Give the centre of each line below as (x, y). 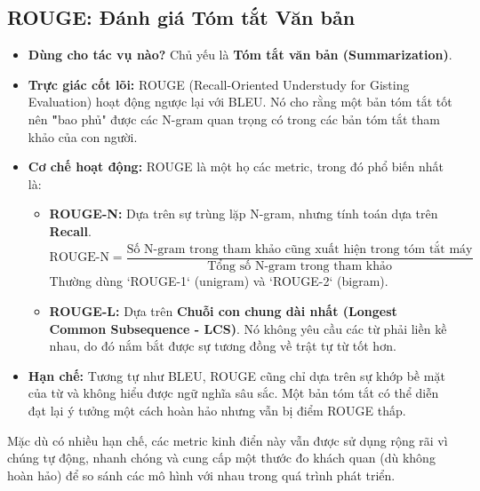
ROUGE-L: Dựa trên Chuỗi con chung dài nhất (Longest (223, 311)
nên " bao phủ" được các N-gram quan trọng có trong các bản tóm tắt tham (234, 119)
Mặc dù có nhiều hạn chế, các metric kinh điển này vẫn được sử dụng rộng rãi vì (228, 440)
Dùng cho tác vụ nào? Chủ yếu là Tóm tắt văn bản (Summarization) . (240, 55)
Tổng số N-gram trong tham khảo (300, 267)
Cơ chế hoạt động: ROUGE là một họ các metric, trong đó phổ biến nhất (236, 166)
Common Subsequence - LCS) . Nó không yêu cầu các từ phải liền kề (248, 328)
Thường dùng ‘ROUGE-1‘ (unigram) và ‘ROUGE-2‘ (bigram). (219, 281)
